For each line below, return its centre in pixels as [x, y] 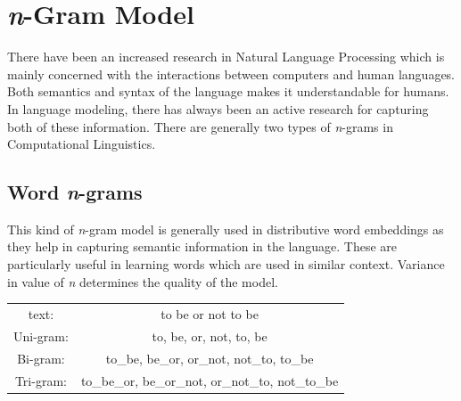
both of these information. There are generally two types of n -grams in [200, 126]
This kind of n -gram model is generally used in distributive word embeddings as [226, 229]
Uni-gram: [41, 336]
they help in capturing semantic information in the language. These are [202, 246]
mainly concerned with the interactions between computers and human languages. [231, 74]
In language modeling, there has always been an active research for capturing [218, 108]
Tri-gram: [41, 380]
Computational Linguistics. [82, 144]
